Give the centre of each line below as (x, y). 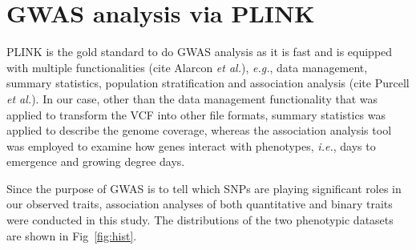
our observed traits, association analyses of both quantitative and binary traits (200, 204)
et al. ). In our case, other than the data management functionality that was (192, 98)
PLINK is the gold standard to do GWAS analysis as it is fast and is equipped (200, 52)
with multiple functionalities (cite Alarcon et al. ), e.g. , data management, (187, 67)
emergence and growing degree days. (96, 161)
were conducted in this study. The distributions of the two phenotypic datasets (200, 220)
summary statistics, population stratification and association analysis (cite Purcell (208, 83)
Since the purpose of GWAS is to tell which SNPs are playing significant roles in (204, 188)
